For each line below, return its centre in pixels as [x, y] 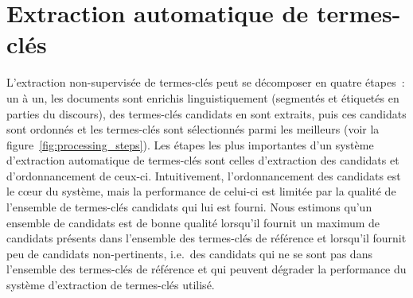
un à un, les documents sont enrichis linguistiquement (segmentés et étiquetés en [203, 97]
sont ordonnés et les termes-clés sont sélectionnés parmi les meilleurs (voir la [193, 129]
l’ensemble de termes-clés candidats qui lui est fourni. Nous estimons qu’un [189, 207]
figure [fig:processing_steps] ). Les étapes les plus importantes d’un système [190, 144]
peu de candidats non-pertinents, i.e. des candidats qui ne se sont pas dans [189, 253]
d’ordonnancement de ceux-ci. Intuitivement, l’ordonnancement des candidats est [204, 175]
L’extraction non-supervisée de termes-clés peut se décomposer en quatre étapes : [206, 82]
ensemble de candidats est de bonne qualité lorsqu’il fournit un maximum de [193, 222]
